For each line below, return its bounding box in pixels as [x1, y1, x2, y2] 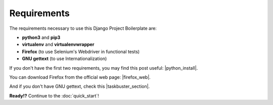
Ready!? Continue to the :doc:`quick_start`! [9, 92, 100, 98]
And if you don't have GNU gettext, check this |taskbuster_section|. [9, 83, 150, 89]
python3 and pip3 [22, 34, 61, 40]
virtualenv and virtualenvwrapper [22, 41, 95, 47]
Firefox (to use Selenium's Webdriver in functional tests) [22, 48, 140, 55]
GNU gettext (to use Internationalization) [22, 56, 107, 62]
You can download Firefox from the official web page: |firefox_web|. [9, 74, 151, 80]
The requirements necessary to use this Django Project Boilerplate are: [9, 25, 157, 31]
